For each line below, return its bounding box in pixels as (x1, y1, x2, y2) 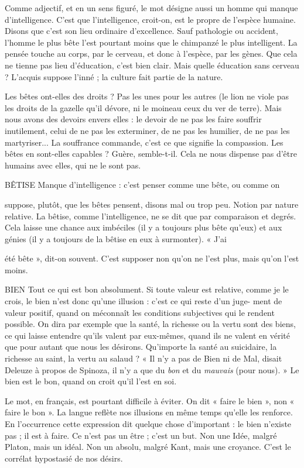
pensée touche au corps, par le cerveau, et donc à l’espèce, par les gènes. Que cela (5, 47, 298, 60)
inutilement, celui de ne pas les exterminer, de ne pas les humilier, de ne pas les (5, 124, 290, 136)
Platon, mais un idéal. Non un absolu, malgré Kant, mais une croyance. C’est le (5, 441, 291, 453)
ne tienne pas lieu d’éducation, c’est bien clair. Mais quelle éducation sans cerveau (5, 58, 299, 71)
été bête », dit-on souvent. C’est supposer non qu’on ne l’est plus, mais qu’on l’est (5, 252, 299, 264)
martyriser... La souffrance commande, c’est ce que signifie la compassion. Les (5, 136, 283, 148)
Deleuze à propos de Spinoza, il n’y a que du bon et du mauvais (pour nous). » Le (5, 363, 299, 376)
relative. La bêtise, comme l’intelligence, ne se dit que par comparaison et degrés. (5, 209, 296, 222)
